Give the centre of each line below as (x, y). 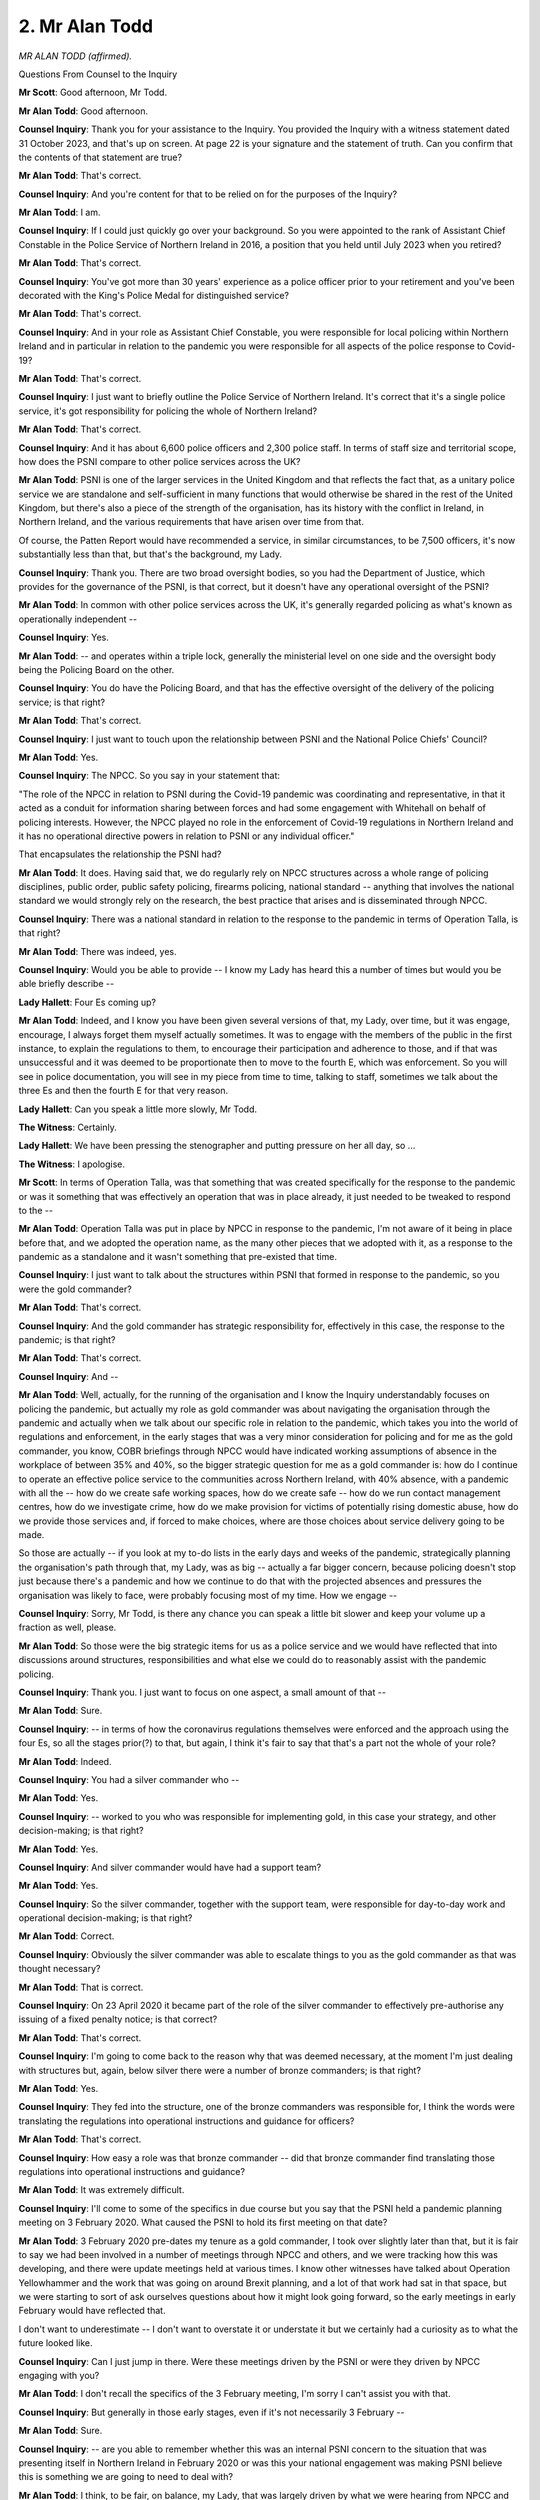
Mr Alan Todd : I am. (59, 212)
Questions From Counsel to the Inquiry (98, 74)
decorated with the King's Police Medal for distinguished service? (154, 296)
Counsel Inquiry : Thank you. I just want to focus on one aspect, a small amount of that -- (202, 1692)
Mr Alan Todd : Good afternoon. (83, 111)
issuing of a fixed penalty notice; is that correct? (118, 2019)
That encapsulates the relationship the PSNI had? (120, 854)
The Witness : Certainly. (67, 1127)
